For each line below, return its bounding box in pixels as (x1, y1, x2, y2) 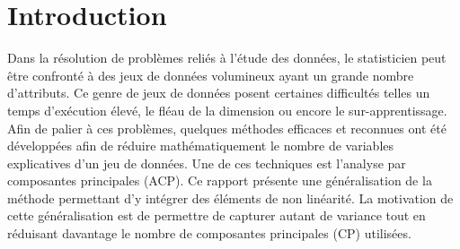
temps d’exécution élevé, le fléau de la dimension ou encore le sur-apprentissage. (7, 100, 447, 119)
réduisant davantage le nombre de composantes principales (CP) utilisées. (7, 224, 411, 243)
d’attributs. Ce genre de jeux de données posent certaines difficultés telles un (7, 83, 430, 102)
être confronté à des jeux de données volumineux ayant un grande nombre (7, 65, 414, 84)
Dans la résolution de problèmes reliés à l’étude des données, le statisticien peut (7, 48, 447, 67)
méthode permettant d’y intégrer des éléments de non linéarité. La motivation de (7, 188, 454, 207)
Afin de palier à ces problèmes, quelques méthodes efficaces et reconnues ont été (7, 118, 447, 137)
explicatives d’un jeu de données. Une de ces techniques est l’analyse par (7, 153, 406, 172)
